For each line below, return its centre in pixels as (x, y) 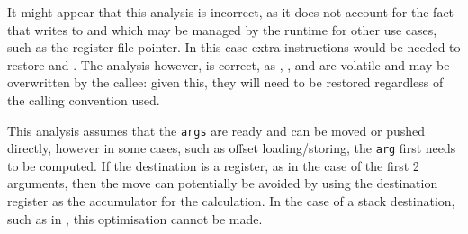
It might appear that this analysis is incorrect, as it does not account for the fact (231, 12)
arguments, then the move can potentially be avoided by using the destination (223, 183)
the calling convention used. (84, 99)
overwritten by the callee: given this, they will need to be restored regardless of (225, 82)
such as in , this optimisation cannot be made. (135, 218)
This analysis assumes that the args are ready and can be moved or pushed (216, 130)
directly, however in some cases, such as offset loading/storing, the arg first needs (232, 148)
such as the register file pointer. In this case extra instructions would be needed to (234, 47)
